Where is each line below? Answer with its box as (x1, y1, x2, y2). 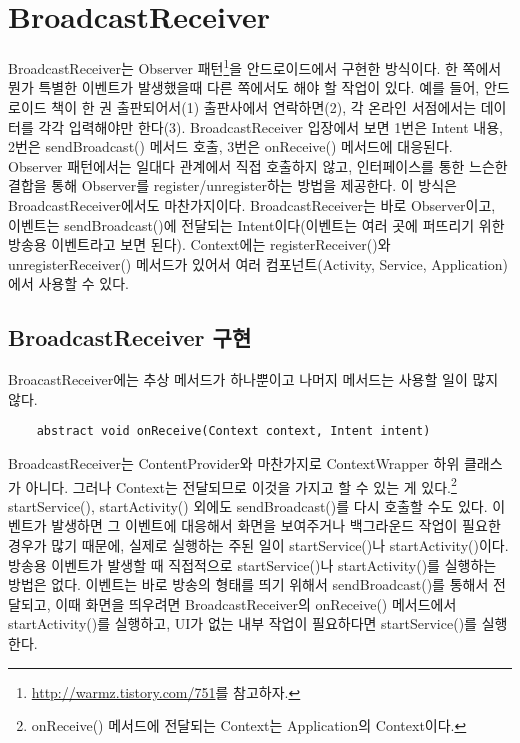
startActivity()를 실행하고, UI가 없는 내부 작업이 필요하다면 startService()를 (8, 613, 477, 634)
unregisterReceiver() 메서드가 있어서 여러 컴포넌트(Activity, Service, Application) (8, 253, 508, 274)
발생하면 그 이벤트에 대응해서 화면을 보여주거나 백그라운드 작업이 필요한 (51, 515, 501, 536)
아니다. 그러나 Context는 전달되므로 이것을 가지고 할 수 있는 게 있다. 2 (25, 473, 457, 497)
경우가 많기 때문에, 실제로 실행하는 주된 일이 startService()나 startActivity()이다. (8, 534, 509, 555)
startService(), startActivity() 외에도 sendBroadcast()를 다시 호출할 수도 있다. (8, 495, 488, 516)
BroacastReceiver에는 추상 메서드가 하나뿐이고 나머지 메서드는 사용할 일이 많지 (8, 369, 499, 390)
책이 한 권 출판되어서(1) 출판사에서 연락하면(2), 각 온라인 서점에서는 (51, 96, 477, 117)
